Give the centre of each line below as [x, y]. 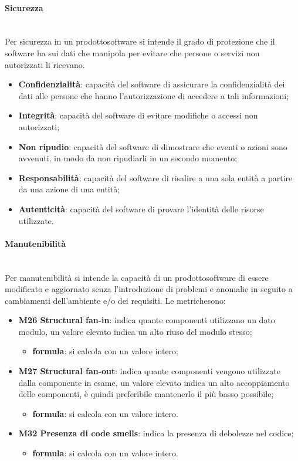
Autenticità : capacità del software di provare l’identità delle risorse [141, 209]
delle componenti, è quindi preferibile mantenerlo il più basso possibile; [146, 394]
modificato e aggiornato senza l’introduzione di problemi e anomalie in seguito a [149, 289]
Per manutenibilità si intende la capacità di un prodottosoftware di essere [137, 277]
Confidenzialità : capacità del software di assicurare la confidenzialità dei [152, 84]
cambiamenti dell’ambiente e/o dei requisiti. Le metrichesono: [115, 300]
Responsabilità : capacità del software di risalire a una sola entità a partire [155, 177]
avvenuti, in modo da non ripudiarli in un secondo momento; [128, 158]
